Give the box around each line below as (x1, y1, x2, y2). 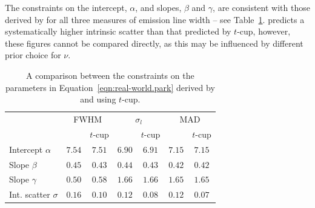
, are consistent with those (213, 1, 310, 13)
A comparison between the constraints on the (26, 69, 194, 81)
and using (80, 93, 116, 106)
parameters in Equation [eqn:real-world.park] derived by (5, 81, 215, 93)
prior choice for (5, 49, 61, 61)
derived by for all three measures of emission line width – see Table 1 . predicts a (5, 13, 305, 25)
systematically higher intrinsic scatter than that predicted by (5, 25, 231, 38)
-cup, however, (237, 25, 291, 38)
